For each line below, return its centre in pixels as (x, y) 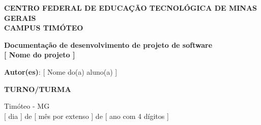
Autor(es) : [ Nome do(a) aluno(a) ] (61, 71)
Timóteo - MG (27, 106)
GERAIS (20, 18)
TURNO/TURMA (38, 89)
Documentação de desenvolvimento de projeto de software (108, 44)
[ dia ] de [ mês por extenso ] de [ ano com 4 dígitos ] (86, 116)
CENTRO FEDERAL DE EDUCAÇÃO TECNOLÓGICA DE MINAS (131, 8)
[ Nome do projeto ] (40, 55)
